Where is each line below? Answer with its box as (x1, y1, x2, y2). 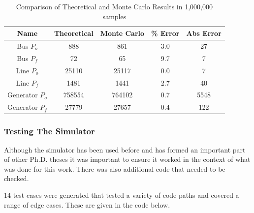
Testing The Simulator (4, 125, 95, 137)
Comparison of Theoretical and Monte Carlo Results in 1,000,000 (16, 1, 213, 11)
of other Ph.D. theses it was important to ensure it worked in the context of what (4, 154, 251, 164)
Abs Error (186, 28, 222, 38)
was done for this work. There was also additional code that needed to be (4, 163, 225, 174)
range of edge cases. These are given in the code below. (4, 199, 170, 210)
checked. (4, 173, 29, 183)
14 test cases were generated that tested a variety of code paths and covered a (4, 189, 239, 200)
